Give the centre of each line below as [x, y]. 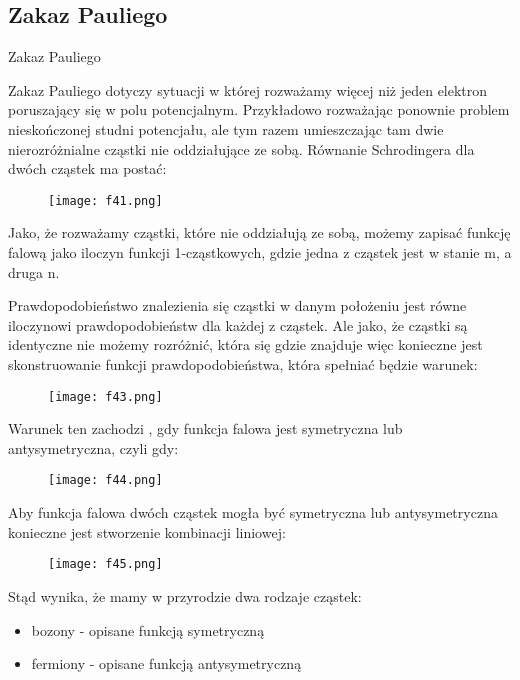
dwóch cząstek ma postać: [87, 168]
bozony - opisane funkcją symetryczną [148, 629]
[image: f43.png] [105, 396]
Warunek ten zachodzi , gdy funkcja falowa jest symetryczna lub [205, 428]
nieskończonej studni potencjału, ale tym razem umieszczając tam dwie [226, 128]
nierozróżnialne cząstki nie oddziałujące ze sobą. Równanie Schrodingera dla [241, 148]
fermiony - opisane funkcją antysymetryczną [166, 663]
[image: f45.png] [105, 564]
